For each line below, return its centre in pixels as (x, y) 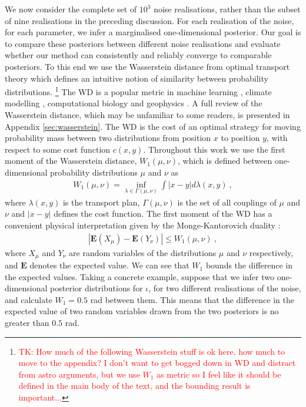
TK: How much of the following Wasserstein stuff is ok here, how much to (152, 351)
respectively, (271, 252)
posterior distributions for (97, 288)
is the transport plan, (101, 202)
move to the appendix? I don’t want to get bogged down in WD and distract (157, 363)
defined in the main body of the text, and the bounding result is (134, 386)
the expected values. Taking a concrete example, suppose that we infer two (139, 276)
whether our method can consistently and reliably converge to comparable (138, 55)
